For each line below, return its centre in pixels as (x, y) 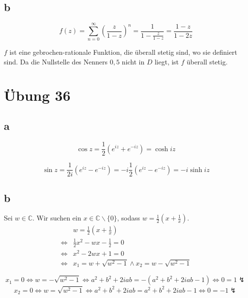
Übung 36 (37, 95)
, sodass (129, 218)
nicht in (133, 61)
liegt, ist (167, 61)
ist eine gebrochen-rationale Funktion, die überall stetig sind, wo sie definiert (123, 52)
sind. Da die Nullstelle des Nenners (56, 61)
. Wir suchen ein (57, 218)
